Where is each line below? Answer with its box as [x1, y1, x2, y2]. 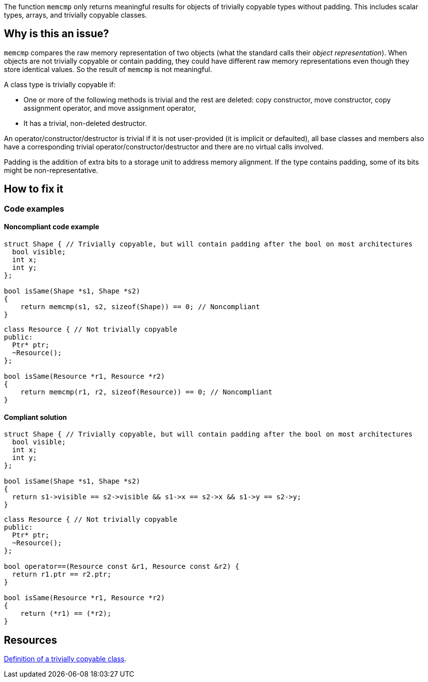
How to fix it [4, 183, 64, 195]
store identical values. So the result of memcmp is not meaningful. [4, 65, 212, 73]
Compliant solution [4, 413, 67, 421]
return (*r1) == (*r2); [20, 609, 112, 618]
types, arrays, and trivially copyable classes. [4, 11, 147, 19]
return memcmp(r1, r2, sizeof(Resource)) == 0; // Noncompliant [20, 388, 272, 396]
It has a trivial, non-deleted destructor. [24, 119, 147, 127]
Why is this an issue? [4, 27, 109, 40]
